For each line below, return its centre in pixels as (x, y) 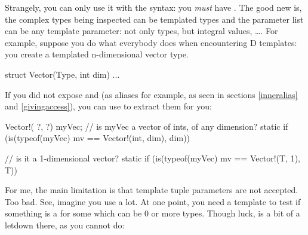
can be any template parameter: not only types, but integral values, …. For (141, 31)
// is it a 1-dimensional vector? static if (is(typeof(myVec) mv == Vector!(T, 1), (153, 158)
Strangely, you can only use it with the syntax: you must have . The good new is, (153, 7)
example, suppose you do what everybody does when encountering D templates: (151, 42)
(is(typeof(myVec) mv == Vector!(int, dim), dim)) (98, 138)
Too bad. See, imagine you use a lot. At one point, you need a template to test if (153, 201)
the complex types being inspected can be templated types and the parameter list (154, 19)
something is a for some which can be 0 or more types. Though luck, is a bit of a (153, 213)
